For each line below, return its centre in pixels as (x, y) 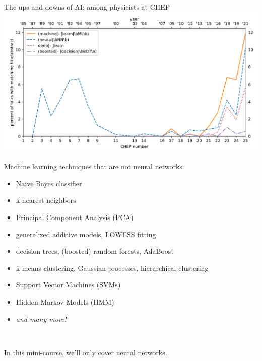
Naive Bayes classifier (49, 183)
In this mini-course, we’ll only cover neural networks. (86, 352)
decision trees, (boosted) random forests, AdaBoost (95, 251)
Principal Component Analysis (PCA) (75, 217)
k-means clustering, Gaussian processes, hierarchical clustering (112, 268)
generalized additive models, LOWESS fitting (86, 234)
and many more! (41, 318)
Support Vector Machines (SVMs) (68, 285)
